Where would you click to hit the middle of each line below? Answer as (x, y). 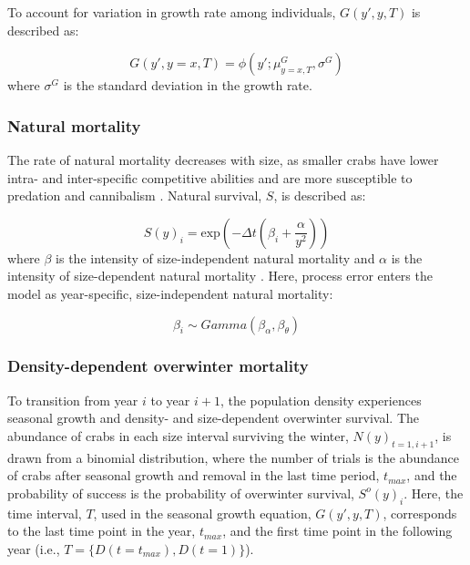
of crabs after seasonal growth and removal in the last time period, (194, 475)
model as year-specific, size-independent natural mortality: (170, 293)
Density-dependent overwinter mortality (158, 366)
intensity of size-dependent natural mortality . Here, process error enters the (220, 276)
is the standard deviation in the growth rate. (188, 85)
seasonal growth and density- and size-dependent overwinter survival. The (214, 418)
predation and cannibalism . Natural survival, (135, 195)
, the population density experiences (321, 400)
